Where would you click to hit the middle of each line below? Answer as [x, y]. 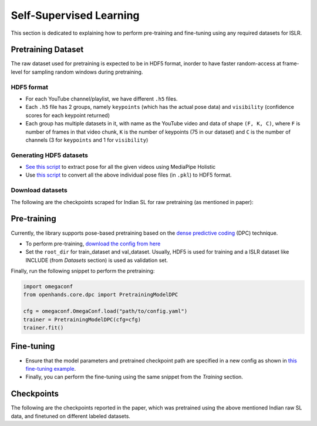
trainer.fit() [43, 328]
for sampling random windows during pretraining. [83, 72]
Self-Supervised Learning [75, 15]
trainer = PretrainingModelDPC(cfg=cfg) [82, 319]
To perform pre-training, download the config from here [93, 244]
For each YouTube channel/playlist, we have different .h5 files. [102, 99]
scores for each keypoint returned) [68, 115]
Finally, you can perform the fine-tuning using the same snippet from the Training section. [134, 377]
